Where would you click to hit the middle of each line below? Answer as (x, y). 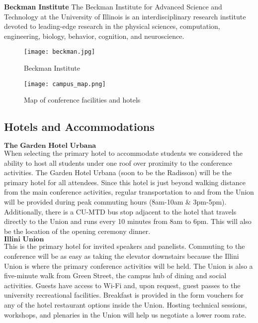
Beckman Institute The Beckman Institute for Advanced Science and (113, 6)
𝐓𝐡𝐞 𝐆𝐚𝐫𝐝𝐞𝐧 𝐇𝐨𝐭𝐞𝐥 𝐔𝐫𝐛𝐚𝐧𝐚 (50, 146)
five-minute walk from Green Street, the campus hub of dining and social (115, 275)
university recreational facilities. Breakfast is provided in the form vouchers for (124, 295)
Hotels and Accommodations (79, 127)
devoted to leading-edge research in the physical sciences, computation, (112, 26)
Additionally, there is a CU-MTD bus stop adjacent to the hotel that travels (120, 211)
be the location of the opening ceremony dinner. (77, 231)
